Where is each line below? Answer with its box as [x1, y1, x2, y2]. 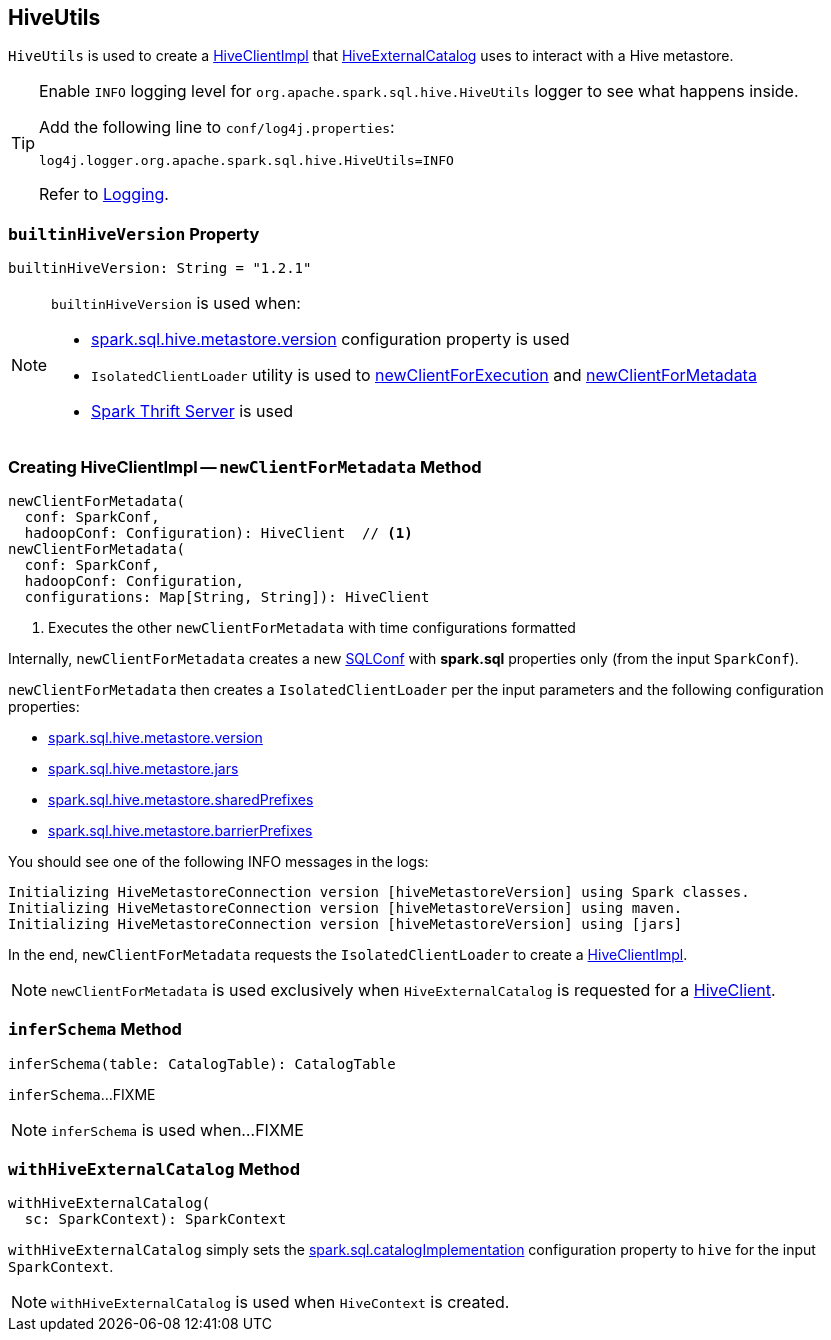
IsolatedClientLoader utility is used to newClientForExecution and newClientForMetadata [91, 365, 757, 386]
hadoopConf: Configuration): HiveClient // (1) [24, 524, 413, 541]
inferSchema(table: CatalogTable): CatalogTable [8, 1055, 396, 1072]
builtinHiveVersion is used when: [51, 293, 301, 314]
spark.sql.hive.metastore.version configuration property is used [91, 329, 570, 350]
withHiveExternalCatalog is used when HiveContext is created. [51, 1292, 510, 1313]
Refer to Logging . [39, 184, 169, 205]
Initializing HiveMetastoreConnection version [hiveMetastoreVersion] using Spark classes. [8, 883, 750, 900]
